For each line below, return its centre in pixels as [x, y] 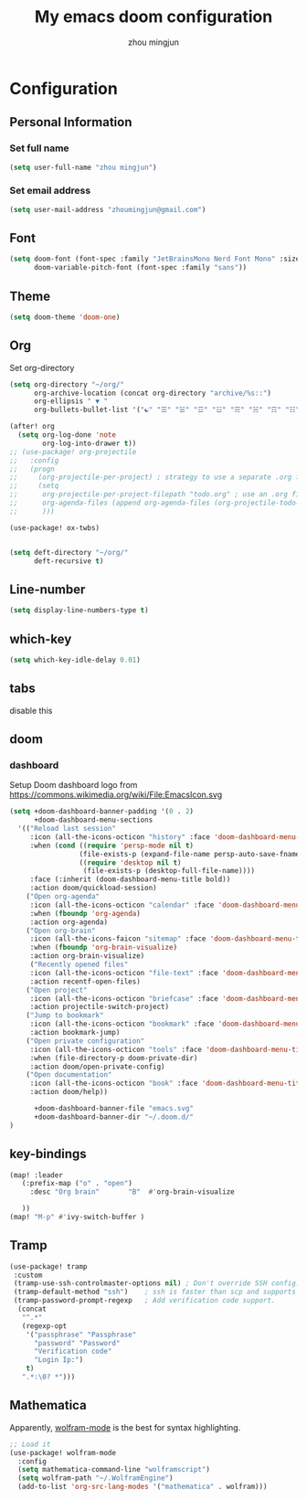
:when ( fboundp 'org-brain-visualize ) [104, 948]
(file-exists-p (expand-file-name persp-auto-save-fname [190, 854]
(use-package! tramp [49, 1266]
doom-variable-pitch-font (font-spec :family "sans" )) [140, 268]
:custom [28, 1275]
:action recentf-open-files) [85, 981]
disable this [31, 710]
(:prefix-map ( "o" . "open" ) [77, 1184]
